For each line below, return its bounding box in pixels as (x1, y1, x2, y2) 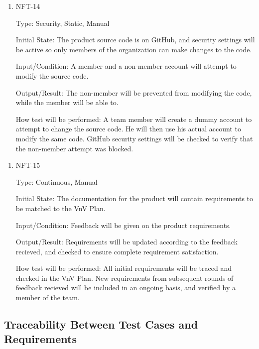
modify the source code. (15, 70, 89, 81)
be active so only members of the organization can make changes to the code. (15, 44, 252, 54)
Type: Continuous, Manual (15, 176, 98, 187)
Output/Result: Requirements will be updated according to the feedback (15, 236, 238, 247)
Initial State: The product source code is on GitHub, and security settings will (15, 34, 255, 45)
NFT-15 (15, 160, 40, 170)
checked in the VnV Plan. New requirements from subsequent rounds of (15, 272, 234, 283)
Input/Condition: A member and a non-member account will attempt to (15, 61, 237, 71)
